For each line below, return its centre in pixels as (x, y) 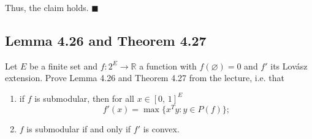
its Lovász (289, 66)
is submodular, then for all (84, 98)
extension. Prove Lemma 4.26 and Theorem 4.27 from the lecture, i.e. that (145, 78)
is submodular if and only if (79, 128)
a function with (168, 66)
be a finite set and (63, 66)
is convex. (161, 128)
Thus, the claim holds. (47, 7)
